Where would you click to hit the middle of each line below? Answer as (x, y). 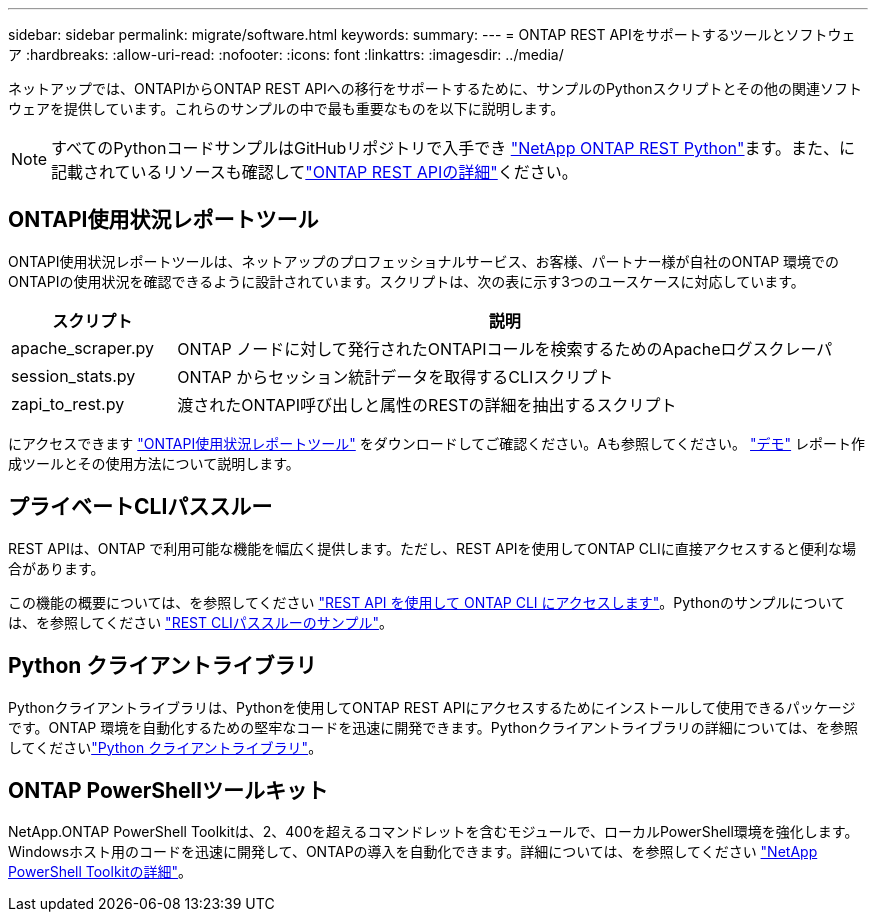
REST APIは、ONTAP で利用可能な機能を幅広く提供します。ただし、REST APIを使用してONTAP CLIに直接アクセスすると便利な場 (432, 548)
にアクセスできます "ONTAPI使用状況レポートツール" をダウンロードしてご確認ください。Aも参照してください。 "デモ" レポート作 (437, 443)
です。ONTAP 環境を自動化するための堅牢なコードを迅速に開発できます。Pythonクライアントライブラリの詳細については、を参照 (433, 727)
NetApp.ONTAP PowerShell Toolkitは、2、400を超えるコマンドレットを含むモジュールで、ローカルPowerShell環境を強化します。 (433, 832)
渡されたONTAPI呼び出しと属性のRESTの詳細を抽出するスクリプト (427, 404)
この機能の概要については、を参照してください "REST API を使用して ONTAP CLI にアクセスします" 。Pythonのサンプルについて (427, 602)
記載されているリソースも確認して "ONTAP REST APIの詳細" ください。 (314, 172)
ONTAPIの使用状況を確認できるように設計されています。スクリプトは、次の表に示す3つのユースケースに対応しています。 (406, 281)
